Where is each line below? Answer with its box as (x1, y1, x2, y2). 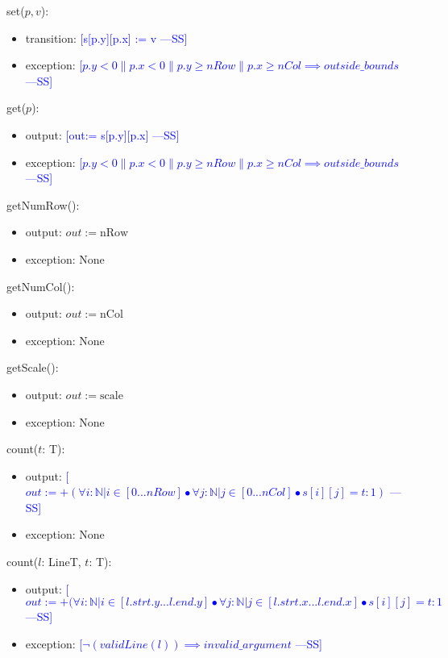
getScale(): (6, 359, 59, 376)
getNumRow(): (6, 196, 80, 213)
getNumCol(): (6, 277, 75, 294)
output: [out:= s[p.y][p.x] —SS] (25, 126, 180, 143)
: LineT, (41, 553, 81, 570)
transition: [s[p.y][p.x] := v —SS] (25, 29, 188, 46)
